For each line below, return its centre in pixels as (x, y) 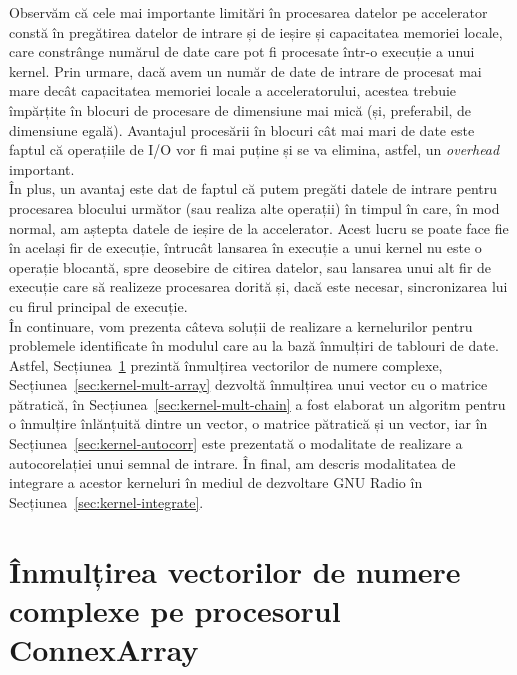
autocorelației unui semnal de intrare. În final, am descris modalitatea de (232, 462)
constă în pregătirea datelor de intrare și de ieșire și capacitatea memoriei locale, (256, 31)
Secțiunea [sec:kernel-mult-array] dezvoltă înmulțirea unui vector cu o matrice (248, 384)
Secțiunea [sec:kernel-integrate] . (106, 501)
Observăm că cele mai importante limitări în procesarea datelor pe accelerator (248, 12)
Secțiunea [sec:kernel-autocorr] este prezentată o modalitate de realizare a (236, 443)
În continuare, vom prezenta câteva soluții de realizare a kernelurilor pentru (241, 325)
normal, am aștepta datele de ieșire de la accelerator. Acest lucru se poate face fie (259, 227)
